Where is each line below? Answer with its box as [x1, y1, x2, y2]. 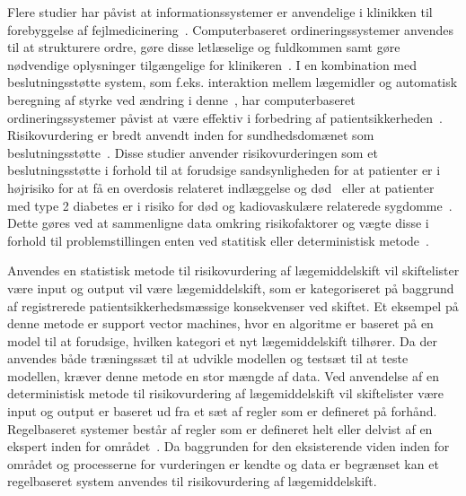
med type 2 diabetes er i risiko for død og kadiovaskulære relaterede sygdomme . [7, 196, 453, 214]
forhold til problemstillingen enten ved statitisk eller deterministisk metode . [7, 231, 429, 249]
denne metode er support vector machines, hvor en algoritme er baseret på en [7, 314, 434, 333]
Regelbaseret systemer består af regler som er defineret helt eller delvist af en [7, 419, 433, 438]
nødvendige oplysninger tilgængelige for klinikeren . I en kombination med [7, 55, 418, 74]
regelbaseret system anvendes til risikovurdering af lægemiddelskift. [7, 472, 377, 491]
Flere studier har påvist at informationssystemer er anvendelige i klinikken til [7, 3, 433, 21]
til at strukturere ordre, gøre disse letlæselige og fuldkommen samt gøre [7, 38, 400, 57]
